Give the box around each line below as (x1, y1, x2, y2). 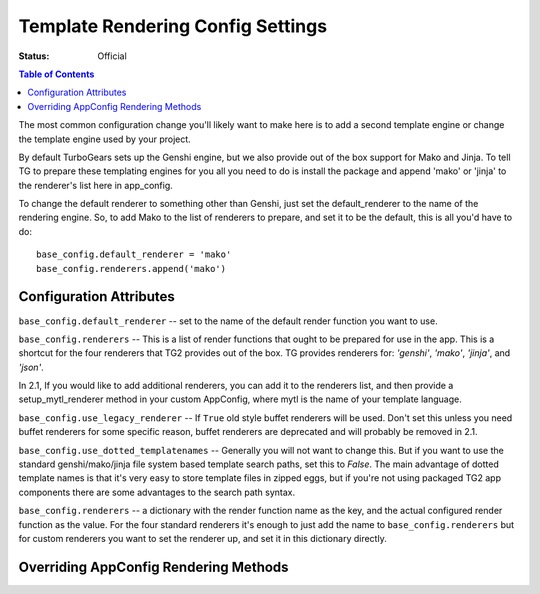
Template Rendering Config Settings (18, 15, 328, 37)
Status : (18, 50, 50, 62)
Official (97, 50, 127, 62)
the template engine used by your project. (18, 133, 192, 145)
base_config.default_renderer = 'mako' (36, 249, 232, 260)
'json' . (18, 361, 44, 373)
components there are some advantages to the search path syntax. (18, 486, 296, 498)
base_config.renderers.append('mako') (36, 263, 227, 274)
